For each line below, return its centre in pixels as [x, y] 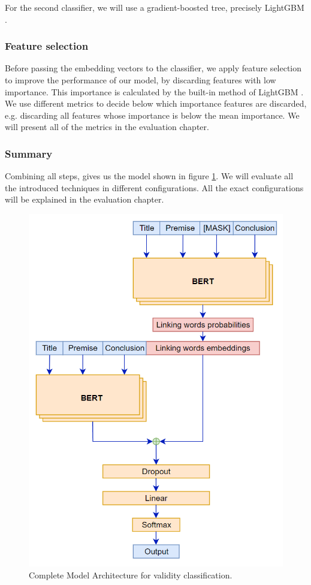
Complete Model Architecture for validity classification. [131, 575]
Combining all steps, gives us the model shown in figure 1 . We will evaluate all [149, 176]
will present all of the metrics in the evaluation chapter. [107, 127]
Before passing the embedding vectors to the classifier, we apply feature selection [153, 68]
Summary [29, 153]
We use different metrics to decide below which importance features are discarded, [156, 103]
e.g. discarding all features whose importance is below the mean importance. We [152, 115]
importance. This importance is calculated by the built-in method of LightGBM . [154, 91]
